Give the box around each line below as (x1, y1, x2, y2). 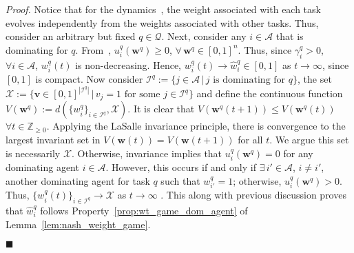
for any (283, 145, 313, 160)
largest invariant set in (6, 132, 101, 147)
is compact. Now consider (35, 72, 143, 85)
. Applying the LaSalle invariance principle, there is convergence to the (46, 119, 346, 133)
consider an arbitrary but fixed (6, 29, 136, 43)
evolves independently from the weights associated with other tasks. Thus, (6, 15, 319, 30)
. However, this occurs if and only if (105, 160, 256, 174)
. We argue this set (269, 132, 349, 147)
